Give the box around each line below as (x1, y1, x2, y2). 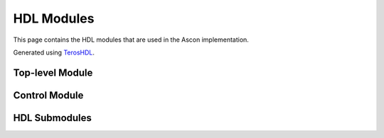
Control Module (13, 89, 84, 101)
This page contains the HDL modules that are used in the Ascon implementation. (13, 35, 249, 44)
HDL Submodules (13, 112, 92, 124)
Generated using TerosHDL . (13, 48, 95, 57)
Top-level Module (13, 67, 93, 79)
